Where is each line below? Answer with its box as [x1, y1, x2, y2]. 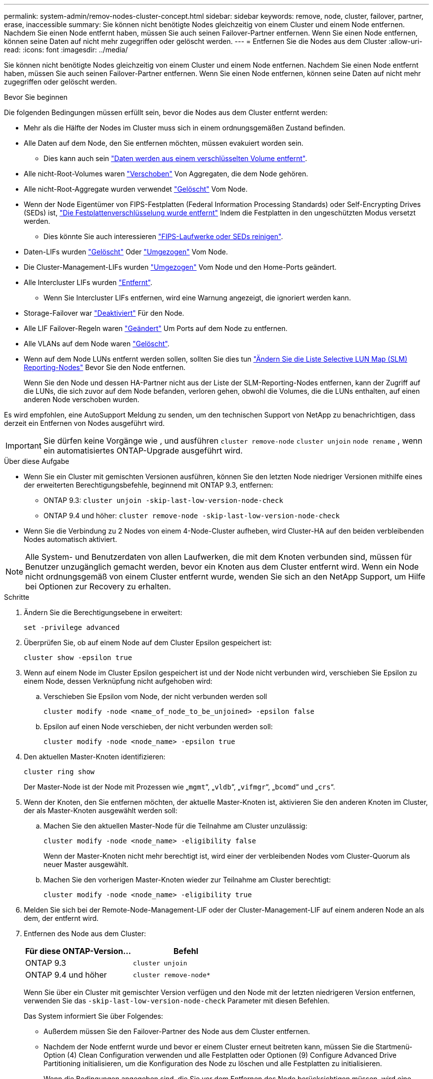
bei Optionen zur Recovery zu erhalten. [25, 581, 171, 591]
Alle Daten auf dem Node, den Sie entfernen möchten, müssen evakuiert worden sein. [24, 139, 303, 147]
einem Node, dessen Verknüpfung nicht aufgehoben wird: [24, 677, 213, 685]
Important [5, 441, 42, 451]
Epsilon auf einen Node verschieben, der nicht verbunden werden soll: [43, 722, 273, 731]
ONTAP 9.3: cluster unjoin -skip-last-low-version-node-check [43, 496, 283, 504]
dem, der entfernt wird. [24, 914, 99, 922]
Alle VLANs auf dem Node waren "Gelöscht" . [24, 339, 170, 348]
